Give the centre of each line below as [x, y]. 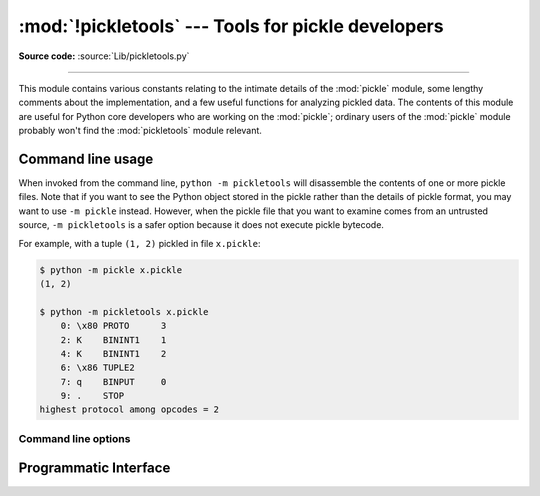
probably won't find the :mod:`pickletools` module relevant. [140, 131]
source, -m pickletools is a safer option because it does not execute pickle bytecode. [201, 225]
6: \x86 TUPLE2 [97, 368]
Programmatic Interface [94, 468]
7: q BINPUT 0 [113, 381]
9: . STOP [92, 396]
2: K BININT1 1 [113, 339]
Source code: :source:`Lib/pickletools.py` [104, 56]
